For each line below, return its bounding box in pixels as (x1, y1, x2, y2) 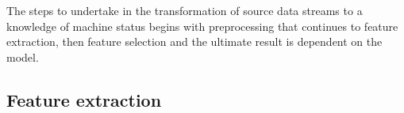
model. (6, 48, 39, 65)
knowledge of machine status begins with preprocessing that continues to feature (6, 17, 398, 34)
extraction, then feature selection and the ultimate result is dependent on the (6, 33, 383, 50)
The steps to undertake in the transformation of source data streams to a (6, 2, 363, 18)
